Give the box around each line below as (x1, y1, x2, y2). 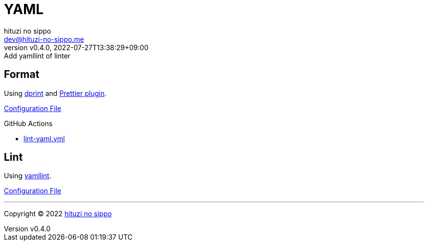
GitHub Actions (4, 119, 53, 128)
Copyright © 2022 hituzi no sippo (4, 209, 112, 218)
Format (4, 68, 40, 81)
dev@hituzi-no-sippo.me (4, 35, 84, 43)
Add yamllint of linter (4, 51, 71, 60)
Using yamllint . (4, 171, 51, 180)
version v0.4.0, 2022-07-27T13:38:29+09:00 (4, 43, 149, 52)
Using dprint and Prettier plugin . (4, 89, 107, 97)
